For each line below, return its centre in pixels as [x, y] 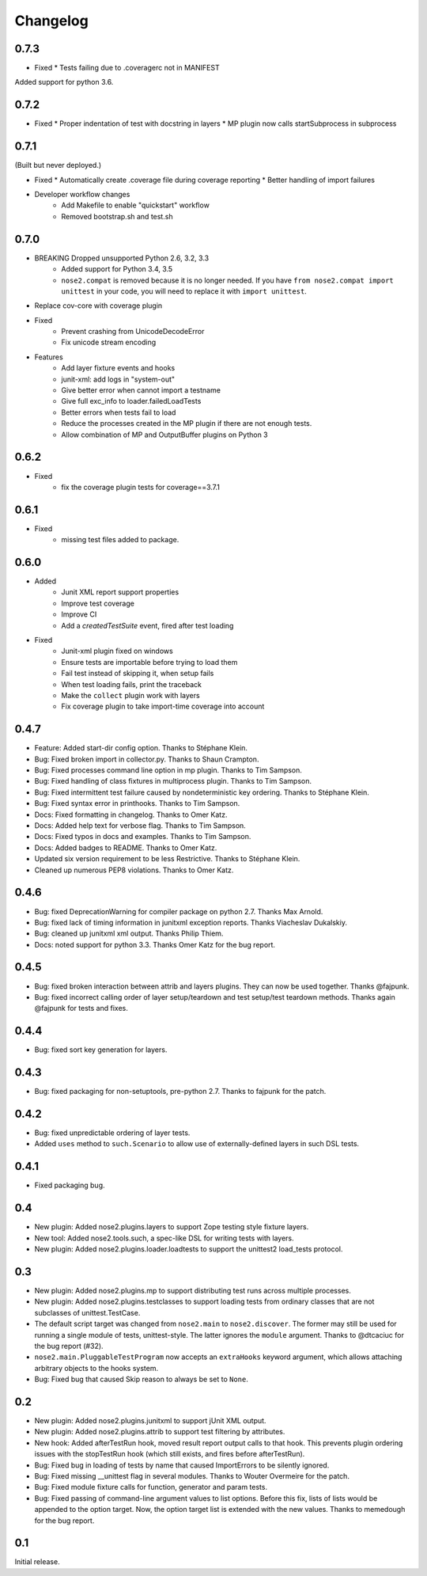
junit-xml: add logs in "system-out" [118, 379]
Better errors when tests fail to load [119, 412]
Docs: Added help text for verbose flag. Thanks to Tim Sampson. [140, 826]
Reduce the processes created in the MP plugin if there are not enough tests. [187, 423]
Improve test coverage [98, 603]
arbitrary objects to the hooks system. [96, 1368]
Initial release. [37, 1562]
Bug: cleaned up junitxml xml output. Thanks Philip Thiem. [129, 933]
